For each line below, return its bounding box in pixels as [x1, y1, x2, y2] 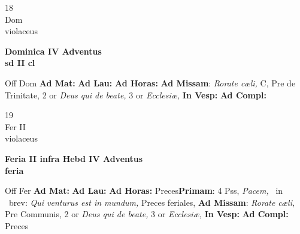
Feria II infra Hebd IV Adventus [5, 152, 143, 164]
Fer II [5, 120, 26, 133]
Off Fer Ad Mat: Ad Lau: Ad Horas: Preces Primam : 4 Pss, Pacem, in [5, 184, 283, 197]
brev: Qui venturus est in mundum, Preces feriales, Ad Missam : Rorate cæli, [8, 196, 295, 208]
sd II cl [5, 56, 35, 69]
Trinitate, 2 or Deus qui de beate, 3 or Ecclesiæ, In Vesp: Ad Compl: [5, 88, 266, 101]
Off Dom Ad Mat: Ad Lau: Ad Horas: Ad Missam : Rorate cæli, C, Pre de [5, 76, 296, 89]
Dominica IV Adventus [5, 44, 102, 57]
